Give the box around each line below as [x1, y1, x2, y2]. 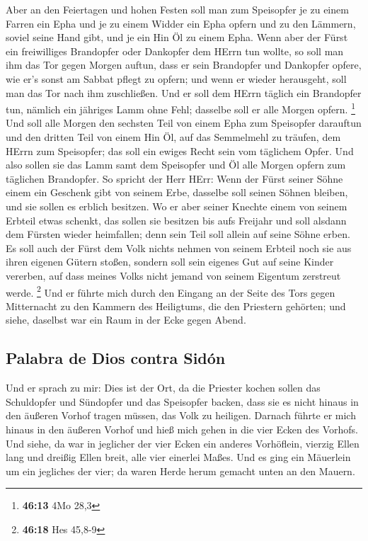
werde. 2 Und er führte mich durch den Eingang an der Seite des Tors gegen [6, 283, 335, 300]
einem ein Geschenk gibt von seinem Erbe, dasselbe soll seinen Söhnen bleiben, [6, 185, 348, 200]
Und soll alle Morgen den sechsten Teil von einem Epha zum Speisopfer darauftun [6, 115, 362, 130]
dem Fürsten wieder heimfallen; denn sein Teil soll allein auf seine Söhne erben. [6, 227, 350, 241]
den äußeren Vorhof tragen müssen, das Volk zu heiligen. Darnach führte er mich [6, 408, 356, 423]
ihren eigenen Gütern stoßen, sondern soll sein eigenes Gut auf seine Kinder [6, 254, 334, 269]
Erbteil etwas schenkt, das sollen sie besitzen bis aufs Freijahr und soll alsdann [6, 212, 347, 227]
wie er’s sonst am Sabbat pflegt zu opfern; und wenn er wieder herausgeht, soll [6, 71, 347, 86]
